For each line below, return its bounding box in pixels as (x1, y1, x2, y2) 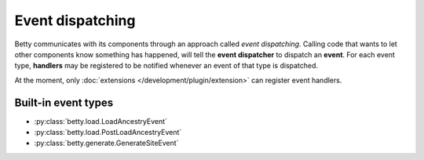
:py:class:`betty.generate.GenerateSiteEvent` (34, 138, 179, 148)
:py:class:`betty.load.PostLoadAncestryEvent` (34, 128, 182, 137)
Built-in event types (14, 96, 114, 109)
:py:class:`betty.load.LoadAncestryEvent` (34, 116, 168, 125)
